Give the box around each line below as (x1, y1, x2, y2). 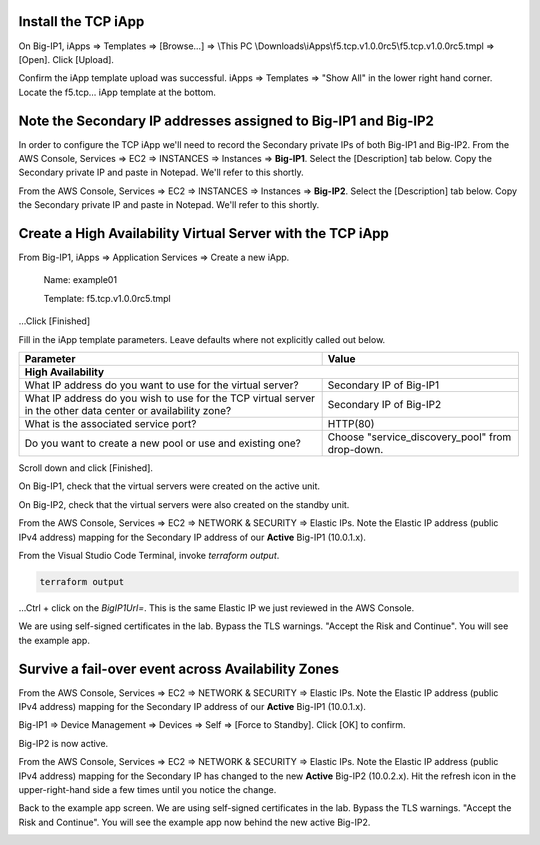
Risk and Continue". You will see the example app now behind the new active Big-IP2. (18, 816, 371, 828)
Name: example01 (43, 274, 118, 286)
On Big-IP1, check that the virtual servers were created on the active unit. (18, 480, 320, 492)
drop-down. (327, 443, 384, 457)
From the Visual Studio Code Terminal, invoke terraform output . (18, 549, 280, 561)
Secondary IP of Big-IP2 (327, 398, 442, 412)
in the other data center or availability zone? (24, 404, 232, 418)
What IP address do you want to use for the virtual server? (24, 378, 299, 392)
